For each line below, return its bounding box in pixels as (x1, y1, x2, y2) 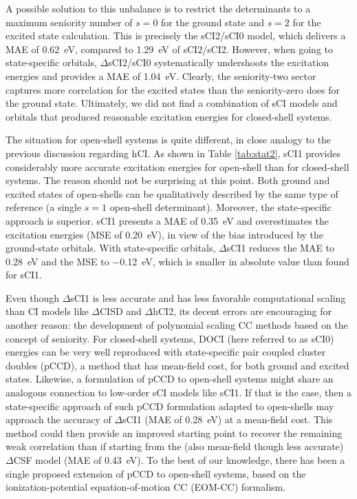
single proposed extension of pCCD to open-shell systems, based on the (6, 466, 306, 480)
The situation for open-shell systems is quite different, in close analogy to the (6, 132, 332, 147)
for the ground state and (161, 14, 264, 29)
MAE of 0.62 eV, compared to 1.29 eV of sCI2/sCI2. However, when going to (6, 41, 333, 56)
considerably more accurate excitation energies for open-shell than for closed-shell (6, 159, 349, 174)
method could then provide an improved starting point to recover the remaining (6, 425, 343, 440)
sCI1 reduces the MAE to (226, 241, 335, 255)
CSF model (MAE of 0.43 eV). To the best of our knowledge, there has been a (13, 453, 345, 467)
